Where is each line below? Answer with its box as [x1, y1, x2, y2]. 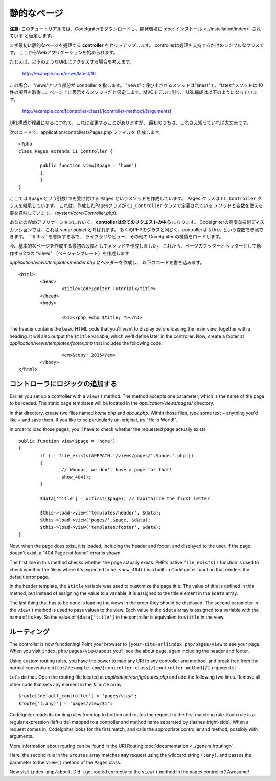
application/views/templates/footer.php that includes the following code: [9, 340, 163, 346]
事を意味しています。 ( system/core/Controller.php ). [9, 210, 118, 216]
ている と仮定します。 [9, 32, 56, 38]
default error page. [9, 574, 50, 580]
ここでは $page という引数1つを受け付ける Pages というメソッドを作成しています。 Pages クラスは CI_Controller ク [9, 195, 262, 201]
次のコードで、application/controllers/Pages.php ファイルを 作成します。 [9, 129, 164, 135]
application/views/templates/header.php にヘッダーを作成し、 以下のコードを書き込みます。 [9, 259, 205, 266]
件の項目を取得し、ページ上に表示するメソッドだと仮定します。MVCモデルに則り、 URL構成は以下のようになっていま [9, 89, 258, 95]
